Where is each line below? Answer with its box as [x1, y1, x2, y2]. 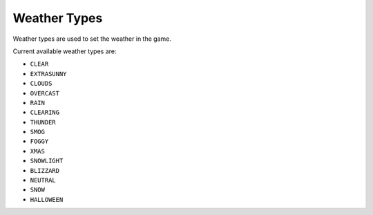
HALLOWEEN [30, 196, 64, 203]
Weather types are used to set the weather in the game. [12, 35, 172, 43]
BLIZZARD [30, 167, 60, 174]
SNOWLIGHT [30, 157, 64, 165]
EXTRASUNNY [30, 70, 67, 77]
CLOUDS [30, 80, 52, 88]
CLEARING [30, 109, 60, 117]
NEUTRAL [30, 176, 57, 185]
